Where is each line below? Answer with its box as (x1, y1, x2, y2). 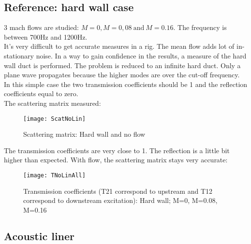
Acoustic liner (4, 228, 75, 243)
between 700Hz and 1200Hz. (4, 31, 88, 42)
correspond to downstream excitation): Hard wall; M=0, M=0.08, (23, 195, 218, 205)
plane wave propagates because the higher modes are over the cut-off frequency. (4, 70, 240, 80)
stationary (4, 50, 34, 60)
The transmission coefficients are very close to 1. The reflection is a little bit (4, 145, 230, 155)
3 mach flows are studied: (4, 22, 79, 32)
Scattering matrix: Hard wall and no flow (23, 129, 146, 139)
